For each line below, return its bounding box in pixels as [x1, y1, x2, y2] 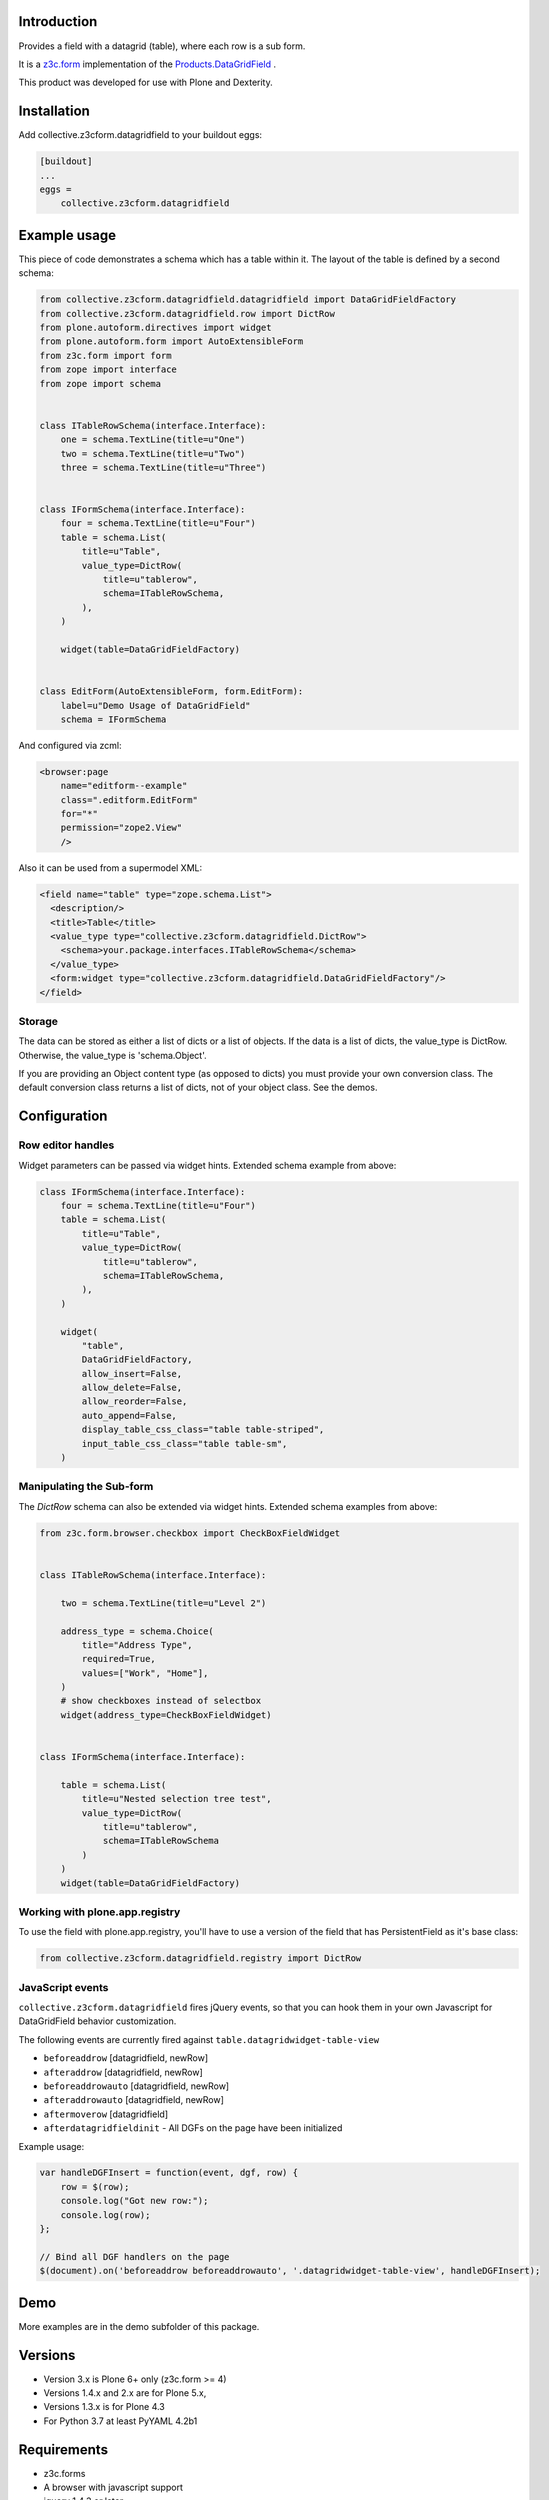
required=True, [81, 1653, 157, 1665]
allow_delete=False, [81, 1382, 183, 1394]
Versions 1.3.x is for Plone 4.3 [43, 2401, 165, 2413]
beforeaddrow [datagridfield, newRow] [43, 2052, 209, 2064]
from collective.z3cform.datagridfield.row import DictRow [39, 308, 335, 319]
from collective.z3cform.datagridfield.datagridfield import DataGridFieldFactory [39, 294, 457, 305]
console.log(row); [60, 2209, 151, 2220]
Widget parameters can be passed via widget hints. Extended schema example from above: [18, 1159, 397, 1171]
